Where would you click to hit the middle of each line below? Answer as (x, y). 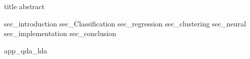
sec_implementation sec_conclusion (60, 33)
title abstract (24, 6)
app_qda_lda (26, 50)
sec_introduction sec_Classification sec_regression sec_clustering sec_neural (125, 23)
